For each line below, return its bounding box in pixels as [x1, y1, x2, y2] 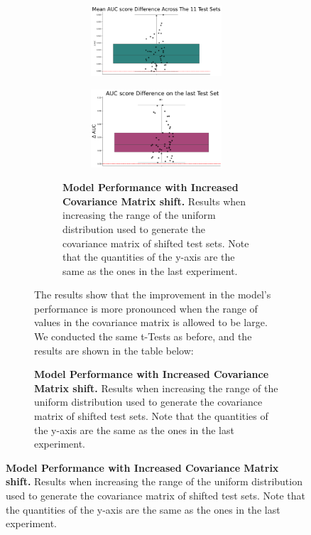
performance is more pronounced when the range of [34, 301, 258, 315]
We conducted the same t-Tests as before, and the [34, 329, 252, 344]
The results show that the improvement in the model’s [34, 287, 271, 302]
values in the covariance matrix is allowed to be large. [34, 315, 268, 330]
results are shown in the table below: [34, 342, 194, 357]
